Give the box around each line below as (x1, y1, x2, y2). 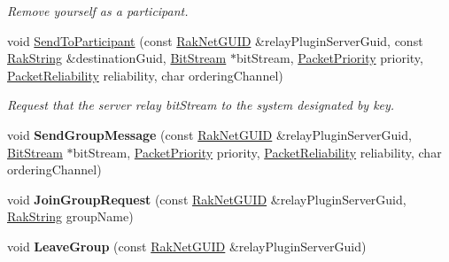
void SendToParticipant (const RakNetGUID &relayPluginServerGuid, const (7, 31, 423, 50)
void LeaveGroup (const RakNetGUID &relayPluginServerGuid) (7, 236, 367, 255)
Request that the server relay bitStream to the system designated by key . (7, 96, 395, 114)
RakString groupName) (7, 207, 134, 226)
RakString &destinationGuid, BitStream (7, 49, 227, 67)
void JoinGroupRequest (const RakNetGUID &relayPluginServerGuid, (7, 189, 406, 208)
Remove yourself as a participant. (7, 2, 189, 19)
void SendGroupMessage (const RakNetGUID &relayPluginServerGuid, (7, 125, 412, 143)
